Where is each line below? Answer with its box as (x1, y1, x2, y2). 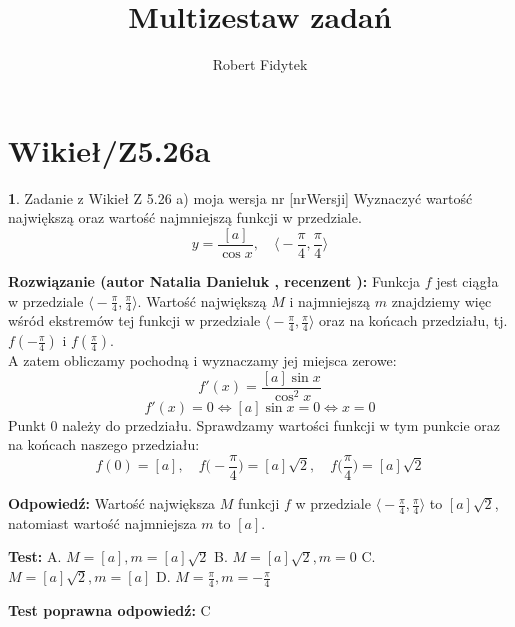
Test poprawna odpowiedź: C (8, 599, 211, 620)
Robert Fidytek (212, 54, 308, 75)
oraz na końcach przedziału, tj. (319, 310, 508, 331)
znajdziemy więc (391, 290, 492, 311)
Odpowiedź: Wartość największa (8, 493, 216, 514)
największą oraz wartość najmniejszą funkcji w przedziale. (8, 207, 362, 228)
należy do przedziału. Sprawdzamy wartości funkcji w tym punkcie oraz (62, 414, 501, 435)
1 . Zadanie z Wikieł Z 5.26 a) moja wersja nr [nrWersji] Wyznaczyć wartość (8, 187, 473, 208)
